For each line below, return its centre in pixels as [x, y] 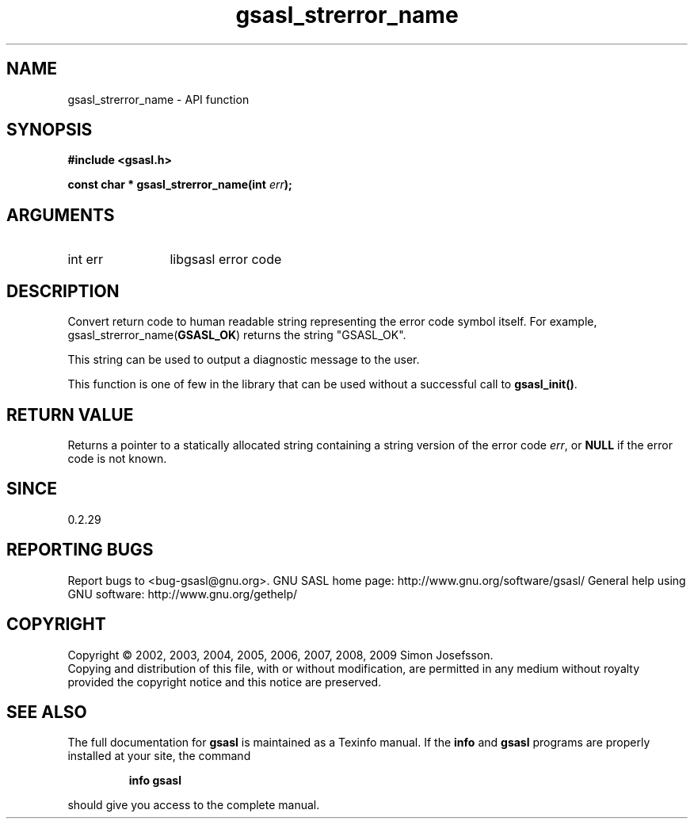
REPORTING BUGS [80, 550]
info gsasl [155, 781]
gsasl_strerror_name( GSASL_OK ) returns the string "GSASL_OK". [237, 335]
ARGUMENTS [61, 215]
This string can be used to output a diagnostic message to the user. [244, 360]
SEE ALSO [47, 712]
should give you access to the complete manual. [194, 805]
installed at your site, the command [159, 756]
